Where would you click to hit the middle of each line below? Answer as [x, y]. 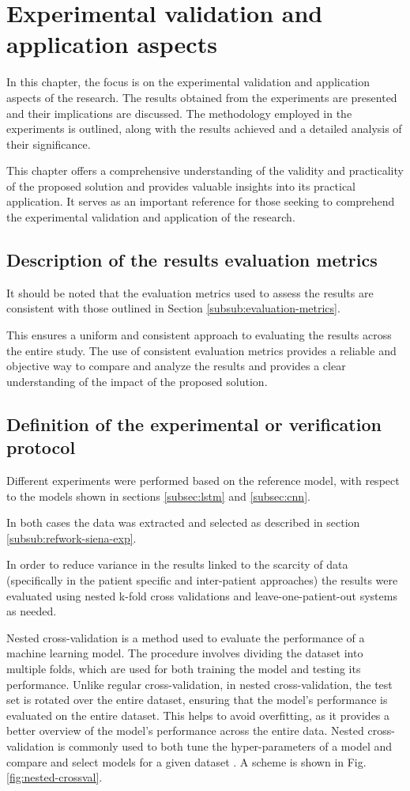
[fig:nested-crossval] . [55, 777]
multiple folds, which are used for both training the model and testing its [184, 668]
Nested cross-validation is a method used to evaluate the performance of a [186, 637]
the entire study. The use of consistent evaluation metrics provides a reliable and [201, 350]
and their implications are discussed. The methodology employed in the [179, 113]
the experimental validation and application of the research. [151, 217]
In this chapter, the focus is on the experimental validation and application [188, 82]
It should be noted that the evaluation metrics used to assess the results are [190, 292]
